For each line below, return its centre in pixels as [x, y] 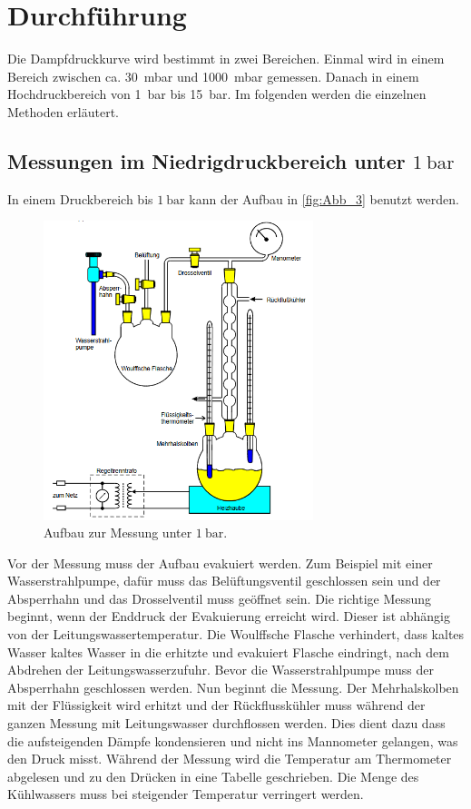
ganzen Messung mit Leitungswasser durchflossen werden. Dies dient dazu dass [226, 723]
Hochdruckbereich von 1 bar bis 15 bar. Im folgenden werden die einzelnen [217, 94]
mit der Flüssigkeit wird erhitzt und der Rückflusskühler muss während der [216, 705]
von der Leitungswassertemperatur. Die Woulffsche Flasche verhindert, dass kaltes [236, 634]
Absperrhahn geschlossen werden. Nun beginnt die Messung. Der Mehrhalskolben [233, 687]
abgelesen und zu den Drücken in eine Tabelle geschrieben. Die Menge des [213, 776]
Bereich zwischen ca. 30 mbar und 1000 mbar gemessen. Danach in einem [213, 76]
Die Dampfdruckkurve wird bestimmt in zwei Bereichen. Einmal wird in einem [226, 59]
